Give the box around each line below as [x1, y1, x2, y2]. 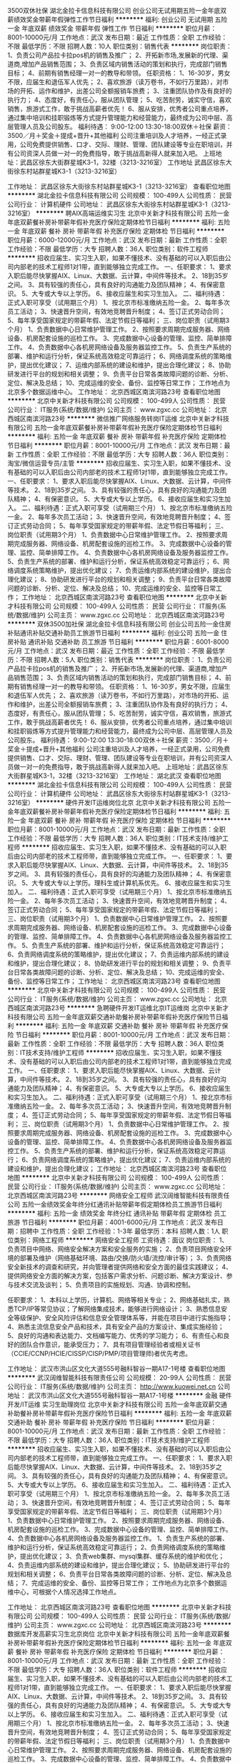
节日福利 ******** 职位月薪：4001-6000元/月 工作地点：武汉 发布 [21, 1218, 218, 1227]
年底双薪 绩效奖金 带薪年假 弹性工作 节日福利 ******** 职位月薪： [21, 24, 217, 32]
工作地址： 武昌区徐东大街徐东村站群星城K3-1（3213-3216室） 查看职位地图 [7, 182, 231, 191]
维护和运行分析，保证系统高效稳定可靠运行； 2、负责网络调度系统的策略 [7, 1543, 220, 1552]
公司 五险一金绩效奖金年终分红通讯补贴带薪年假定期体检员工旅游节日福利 [7, 1200, 222, 1209]
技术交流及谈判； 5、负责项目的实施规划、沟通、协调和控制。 [13, 1281, 195, 1289]
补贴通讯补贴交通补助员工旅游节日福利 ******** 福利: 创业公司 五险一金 [7, 629, 220, 637]
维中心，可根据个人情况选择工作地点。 [7, 1588, 120, 1596]
